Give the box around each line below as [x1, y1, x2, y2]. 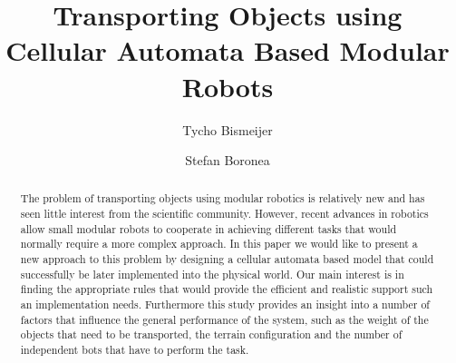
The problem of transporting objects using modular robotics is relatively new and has [20, 191, 425, 206]
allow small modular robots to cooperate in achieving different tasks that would [20, 221, 397, 236]
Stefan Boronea [185, 151, 270, 170]
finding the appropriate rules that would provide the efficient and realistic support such [20, 281, 433, 297]
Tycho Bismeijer [182, 120, 273, 139]
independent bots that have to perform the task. [20, 342, 249, 358]
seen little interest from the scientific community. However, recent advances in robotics [20, 206, 429, 221]
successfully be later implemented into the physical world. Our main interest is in [20, 266, 404, 281]
